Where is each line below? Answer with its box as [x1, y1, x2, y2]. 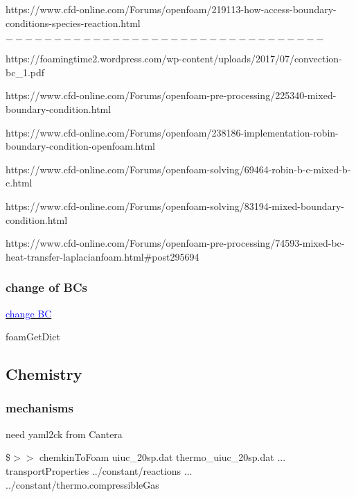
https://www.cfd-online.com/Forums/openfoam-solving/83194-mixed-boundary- [6, 198, 345, 213]
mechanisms [6, 399, 73, 417]
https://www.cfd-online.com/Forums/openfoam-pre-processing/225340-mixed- [6, 88, 337, 103]
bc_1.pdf [6, 64, 45, 79]
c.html [6, 175, 33, 190]
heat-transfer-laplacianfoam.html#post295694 [6, 249, 199, 263]
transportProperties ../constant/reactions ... [6, 463, 193, 478]
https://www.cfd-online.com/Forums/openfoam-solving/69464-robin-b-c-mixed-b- [6, 162, 351, 176]
